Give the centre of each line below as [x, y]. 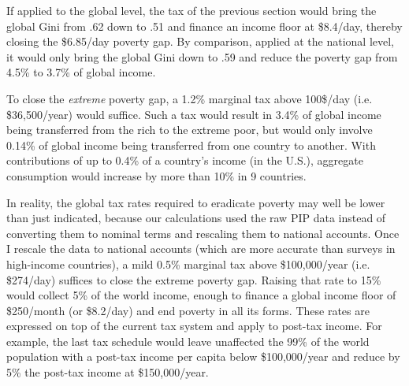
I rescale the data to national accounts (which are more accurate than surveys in [201, 249]
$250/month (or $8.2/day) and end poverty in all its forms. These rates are [188, 310]
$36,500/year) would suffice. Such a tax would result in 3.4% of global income [194, 114]
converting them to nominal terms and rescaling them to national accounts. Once [203, 233]
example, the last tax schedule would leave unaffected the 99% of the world [188, 341]
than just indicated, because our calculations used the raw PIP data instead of [196, 218]
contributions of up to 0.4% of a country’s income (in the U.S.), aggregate [185, 160]
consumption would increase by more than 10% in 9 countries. [156, 175]
